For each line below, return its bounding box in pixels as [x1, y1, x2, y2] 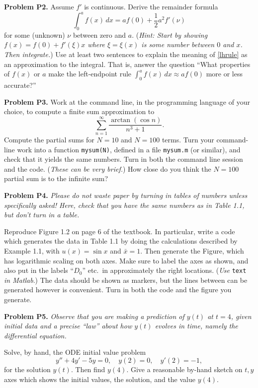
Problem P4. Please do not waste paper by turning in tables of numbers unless [4, 190, 248, 200]
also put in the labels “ [4, 265, 74, 275]
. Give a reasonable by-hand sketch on [126, 364, 243, 374]
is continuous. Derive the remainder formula [84, 1, 218, 11]
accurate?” [4, 80, 36, 90]
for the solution [4, 364, 51, 374]
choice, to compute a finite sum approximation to [4, 106, 155, 117]
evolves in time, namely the [155, 321, 238, 331]
